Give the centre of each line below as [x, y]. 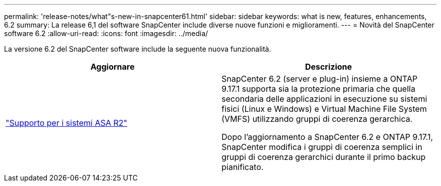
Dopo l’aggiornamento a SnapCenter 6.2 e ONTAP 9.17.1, [327, 137]
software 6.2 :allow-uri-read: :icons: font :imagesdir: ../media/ [106, 33]
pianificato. [243, 167]
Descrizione [328, 67]
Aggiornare [113, 67]
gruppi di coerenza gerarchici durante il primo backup [324, 157]
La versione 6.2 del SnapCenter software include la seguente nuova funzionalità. [138, 49]
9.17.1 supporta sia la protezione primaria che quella [318, 89]
